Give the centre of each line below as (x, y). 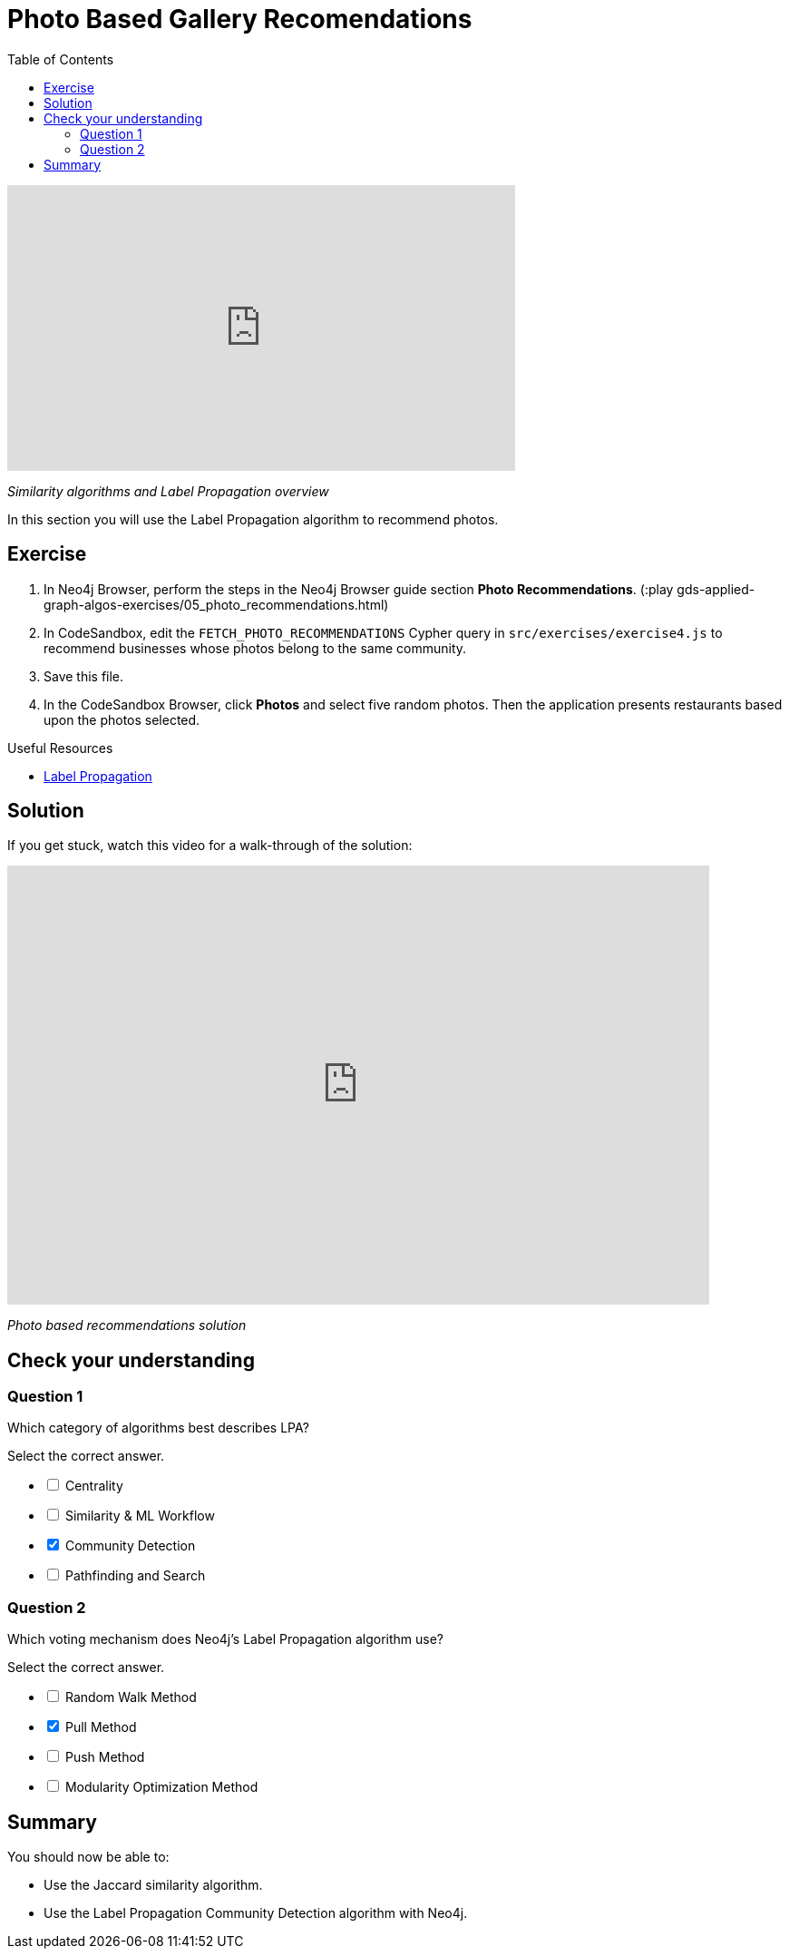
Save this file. (84, 676)
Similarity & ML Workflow (140, 1516)
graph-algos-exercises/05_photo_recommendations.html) (216, 604)
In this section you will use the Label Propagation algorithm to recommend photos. (253, 519)
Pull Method (101, 1727)
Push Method (105, 1757)
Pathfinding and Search (135, 1576)
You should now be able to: (88, 1857)
